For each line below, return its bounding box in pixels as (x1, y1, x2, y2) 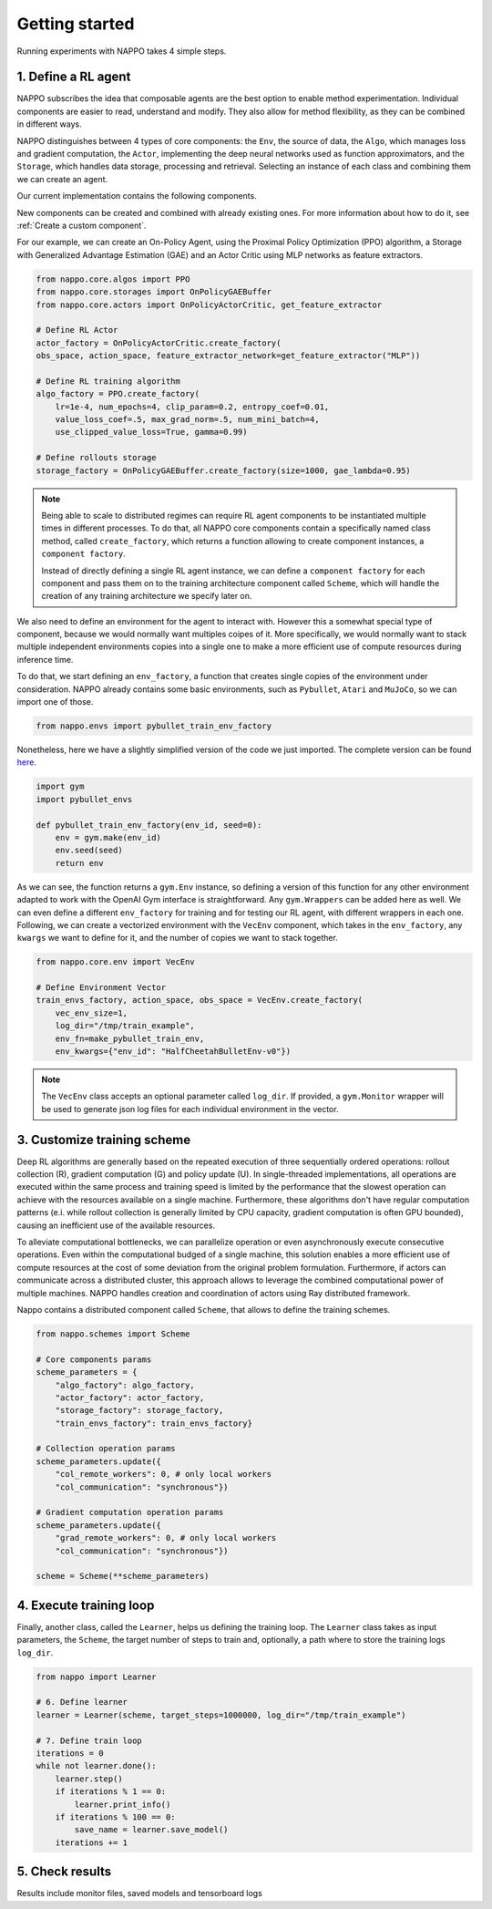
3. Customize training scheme (16, 1131, 191, 1148)
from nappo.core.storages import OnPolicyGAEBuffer (36, 287, 272, 297)
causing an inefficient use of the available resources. (16, 1220, 216, 1231)
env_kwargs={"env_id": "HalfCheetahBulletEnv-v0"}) (55, 1047, 292, 1057)
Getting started (16, 14, 135, 34)
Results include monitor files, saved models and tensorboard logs (16, 1888, 263, 1899)
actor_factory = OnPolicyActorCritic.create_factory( (36, 337, 282, 348)
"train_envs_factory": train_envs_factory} (55, 1418, 252, 1429)
